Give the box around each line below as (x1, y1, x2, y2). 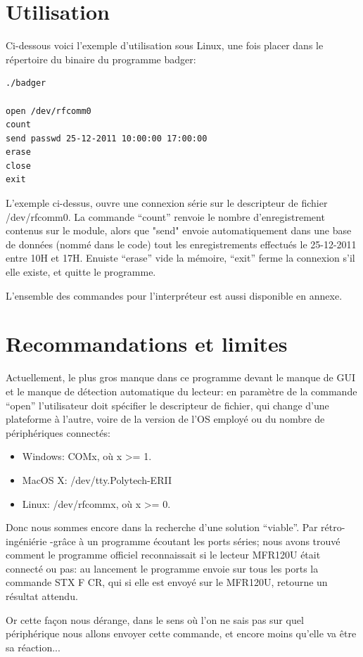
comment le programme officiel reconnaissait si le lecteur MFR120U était (6, 547, 321, 562)
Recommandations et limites (6, 329, 288, 358)
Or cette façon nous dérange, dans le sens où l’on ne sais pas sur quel (6, 612, 304, 627)
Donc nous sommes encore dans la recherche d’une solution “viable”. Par (6, 520, 318, 535)
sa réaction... (6, 639, 60, 654)
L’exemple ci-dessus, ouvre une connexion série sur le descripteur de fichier (6, 196, 328, 210)
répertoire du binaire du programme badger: (6, 51, 196, 66)
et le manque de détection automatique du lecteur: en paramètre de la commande (6, 383, 357, 398)
